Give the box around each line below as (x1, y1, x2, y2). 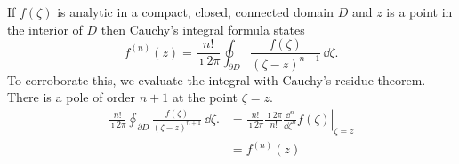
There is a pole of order (7, 88, 136, 106)
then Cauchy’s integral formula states (101, 20, 305, 38)
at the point (172, 88, 238, 106)
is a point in (386, 3, 453, 20)
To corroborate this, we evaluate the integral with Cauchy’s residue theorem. (7, 70, 426, 89)
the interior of (7, 20, 83, 38)
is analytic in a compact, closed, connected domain (57, 3, 334, 20)
